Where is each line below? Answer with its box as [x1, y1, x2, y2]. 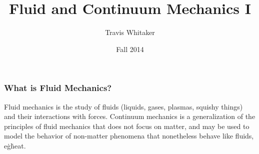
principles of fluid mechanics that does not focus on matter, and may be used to [4, 120, 249, 131]
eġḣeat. [4, 140, 26, 150]
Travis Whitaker [105, 27, 155, 37]
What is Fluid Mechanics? [4, 81, 112, 94]
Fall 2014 [116, 43, 144, 54]
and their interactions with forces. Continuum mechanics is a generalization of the [4, 111, 255, 121]
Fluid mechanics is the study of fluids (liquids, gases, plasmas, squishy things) [4, 101, 243, 111]
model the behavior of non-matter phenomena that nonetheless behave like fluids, [4, 130, 254, 141]
